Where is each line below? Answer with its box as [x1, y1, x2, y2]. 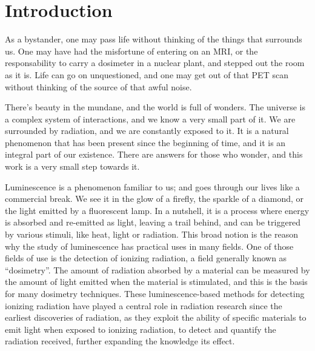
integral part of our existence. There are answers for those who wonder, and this [5, 148, 303, 161]
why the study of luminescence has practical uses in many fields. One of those [5, 239, 294, 252]
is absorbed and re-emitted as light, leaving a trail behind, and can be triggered [5, 216, 301, 229]
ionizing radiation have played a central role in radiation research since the [5, 299, 282, 312]
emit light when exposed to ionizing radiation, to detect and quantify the [5, 323, 276, 335]
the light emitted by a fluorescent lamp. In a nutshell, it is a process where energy [5, 204, 310, 216]
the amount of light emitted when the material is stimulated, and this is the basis [5, 275, 308, 288]
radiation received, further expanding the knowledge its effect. [5, 335, 235, 347]
